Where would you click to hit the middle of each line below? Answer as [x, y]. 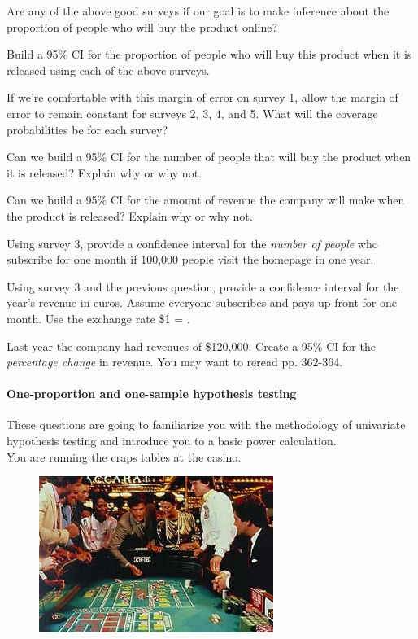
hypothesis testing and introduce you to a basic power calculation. [172, 441]
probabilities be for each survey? [87, 129]
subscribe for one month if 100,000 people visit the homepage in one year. [190, 259]
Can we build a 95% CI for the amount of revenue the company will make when [206, 200]
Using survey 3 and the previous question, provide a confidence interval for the [203, 286]
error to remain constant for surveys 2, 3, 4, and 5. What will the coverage [192, 113]
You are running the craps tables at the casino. [124, 456]
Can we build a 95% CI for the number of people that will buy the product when [209, 157]
